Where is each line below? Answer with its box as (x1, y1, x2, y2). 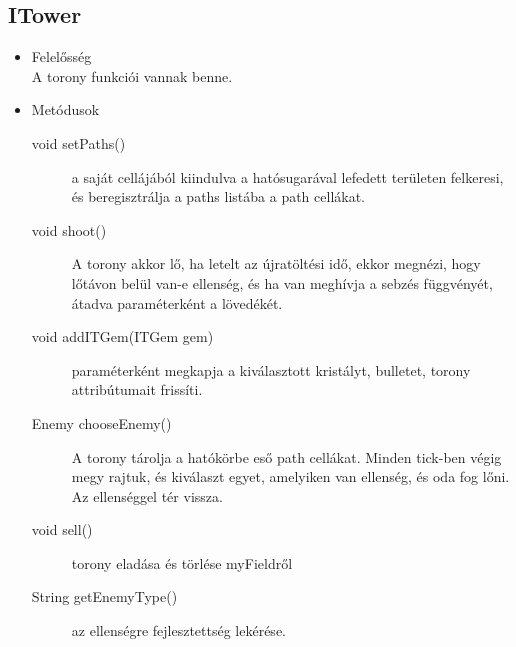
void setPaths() (31, 132, 126, 153)
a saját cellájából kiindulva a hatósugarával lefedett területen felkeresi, (71, 166, 504, 187)
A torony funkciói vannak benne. (31, 65, 233, 86)
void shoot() (31, 219, 107, 240)
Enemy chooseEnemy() (31, 412, 172, 433)
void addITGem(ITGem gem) (31, 326, 214, 347)
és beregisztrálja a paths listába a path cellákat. (71, 186, 366, 207)
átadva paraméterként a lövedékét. (71, 292, 283, 313)
